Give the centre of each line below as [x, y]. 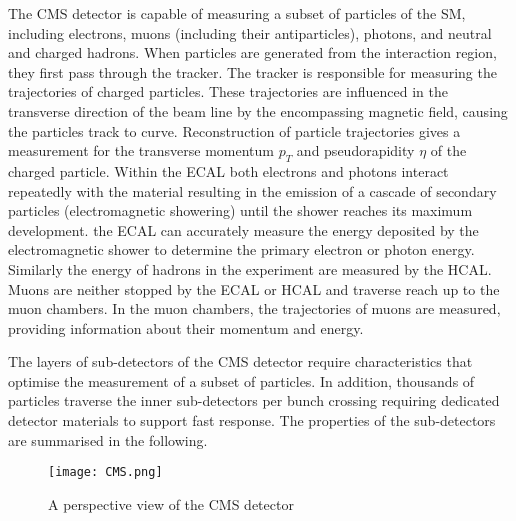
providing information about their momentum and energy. [186, 327]
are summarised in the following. [108, 439]
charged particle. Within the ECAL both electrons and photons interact [228, 170]
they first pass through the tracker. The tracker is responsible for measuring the [252, 71]
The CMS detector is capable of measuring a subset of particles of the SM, [237, 13]
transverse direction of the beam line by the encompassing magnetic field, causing [258, 110]
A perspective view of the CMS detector [171, 503]
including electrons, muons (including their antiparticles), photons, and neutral [250, 32]
